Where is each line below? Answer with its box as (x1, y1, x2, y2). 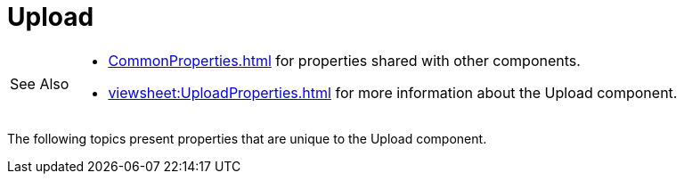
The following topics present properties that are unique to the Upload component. (7, 130, 487, 146)
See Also (10, 74, 69, 93)
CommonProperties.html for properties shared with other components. (108, 51, 581, 70)
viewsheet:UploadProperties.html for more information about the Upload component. (108, 83, 678, 102)
